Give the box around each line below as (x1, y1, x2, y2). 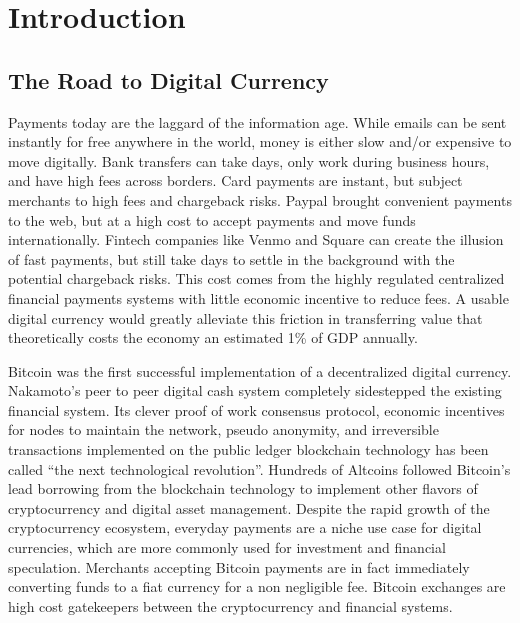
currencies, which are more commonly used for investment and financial (8, 537, 446, 558)
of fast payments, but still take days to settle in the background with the (8, 248, 455, 269)
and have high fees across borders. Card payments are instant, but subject (8, 170, 463, 191)
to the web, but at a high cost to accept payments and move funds (8, 209, 416, 230)
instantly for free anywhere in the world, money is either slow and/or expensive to (8, 131, 512, 152)
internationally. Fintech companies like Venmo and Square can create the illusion (8, 229, 504, 250)
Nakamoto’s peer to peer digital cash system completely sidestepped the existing (8, 380, 502, 401)
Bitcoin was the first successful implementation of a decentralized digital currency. (8, 360, 512, 381)
